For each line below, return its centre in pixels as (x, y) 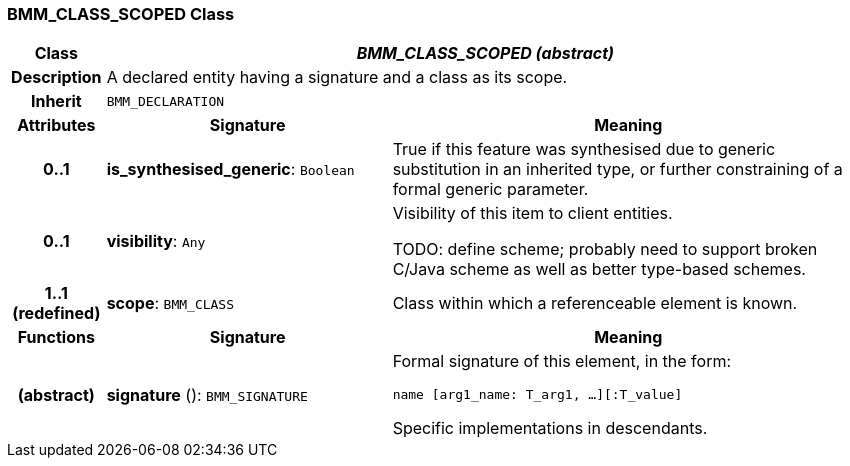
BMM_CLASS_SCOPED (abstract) (485, 53)
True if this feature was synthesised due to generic (584, 149)
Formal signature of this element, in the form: (562, 361)
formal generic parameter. (490, 189)
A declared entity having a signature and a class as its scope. (337, 77)
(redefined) (56, 313)
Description (56, 77)
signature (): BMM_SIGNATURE (207, 394)
